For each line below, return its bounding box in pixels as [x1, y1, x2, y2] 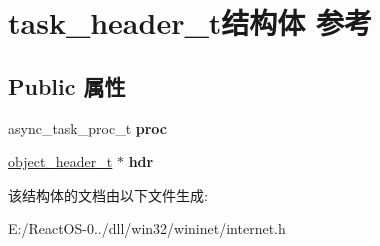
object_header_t [8, 151, 113, 172]
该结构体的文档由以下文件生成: [8, 184, 208, 205]
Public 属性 [8, 70, 126, 101]
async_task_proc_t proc [8, 117, 167, 138]
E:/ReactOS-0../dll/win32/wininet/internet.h [8, 218, 286, 239]
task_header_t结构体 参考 [8, 2, 373, 43]
